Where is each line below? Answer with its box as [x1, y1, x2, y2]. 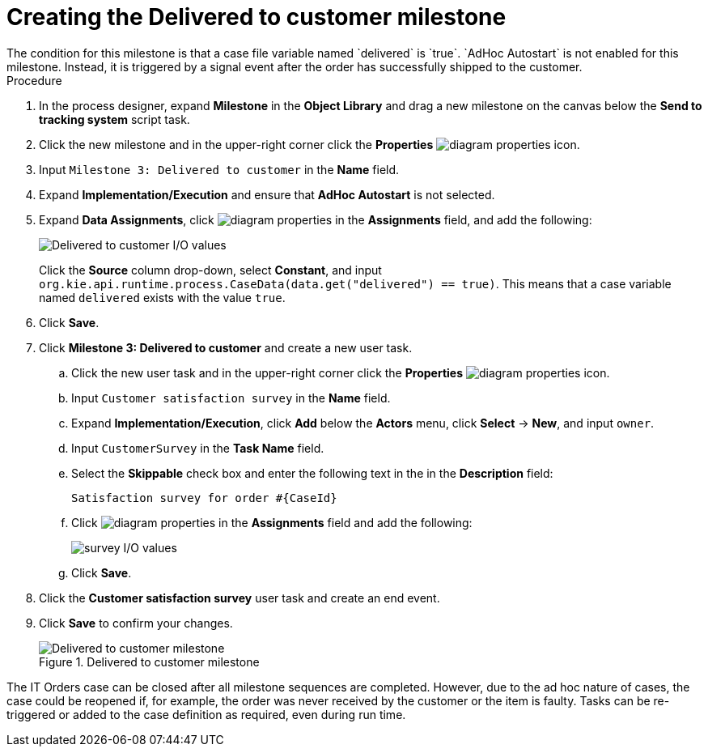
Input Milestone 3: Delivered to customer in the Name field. [39, 162, 400, 177]
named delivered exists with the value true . [39, 290, 286, 304]
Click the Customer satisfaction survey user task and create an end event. [39, 590, 440, 605]
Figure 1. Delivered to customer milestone [39, 654, 260, 669]
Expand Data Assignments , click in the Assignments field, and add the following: [39, 212, 592, 227]
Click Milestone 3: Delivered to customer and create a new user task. [39, 340, 413, 355]
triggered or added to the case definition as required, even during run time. [6, 707, 406, 721]
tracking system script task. [39, 112, 190, 126]
